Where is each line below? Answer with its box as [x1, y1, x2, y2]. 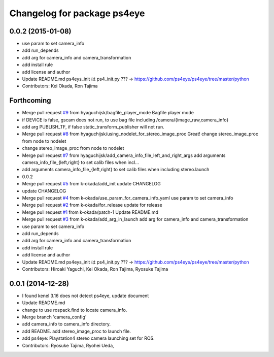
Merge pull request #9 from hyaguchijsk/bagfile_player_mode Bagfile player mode [22, 110, 194, 116]
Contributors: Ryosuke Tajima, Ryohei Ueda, [22, 342, 114, 348]
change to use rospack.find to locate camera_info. [22, 307, 127, 313]
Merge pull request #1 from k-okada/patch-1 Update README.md [22, 209, 158, 215]
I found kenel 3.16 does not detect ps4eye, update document [22, 293, 149, 299]
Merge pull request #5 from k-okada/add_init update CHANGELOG [22, 181, 161, 187]
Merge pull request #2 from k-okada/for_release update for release [22, 202, 162, 208]
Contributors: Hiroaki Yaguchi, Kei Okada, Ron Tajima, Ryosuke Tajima [22, 266, 168, 272]
